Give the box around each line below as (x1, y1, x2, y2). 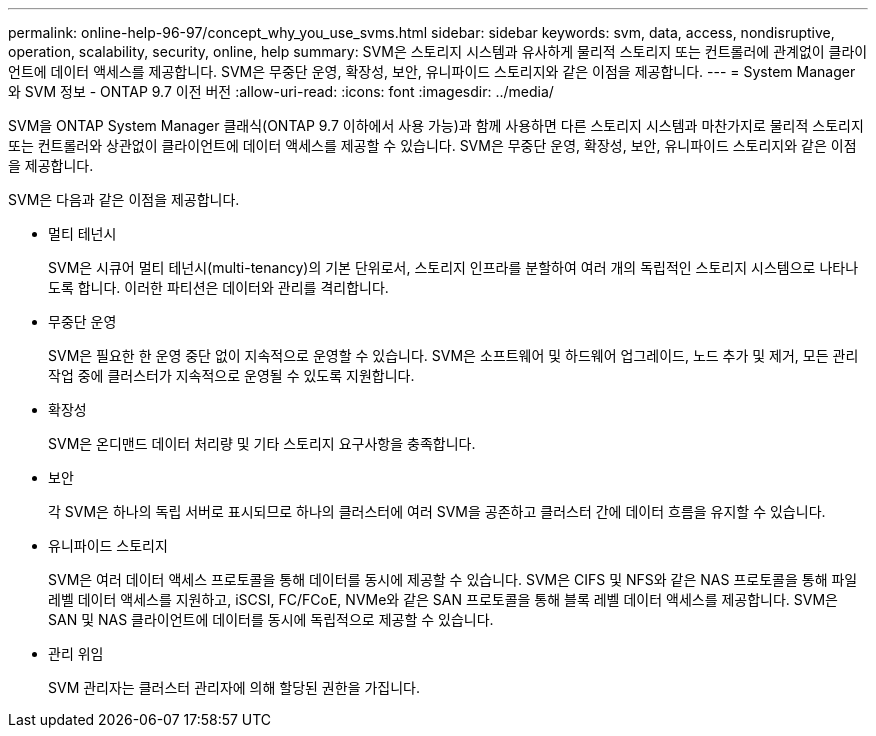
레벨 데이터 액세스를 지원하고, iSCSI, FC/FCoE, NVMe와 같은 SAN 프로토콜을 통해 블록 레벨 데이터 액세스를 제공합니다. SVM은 (48, 591, 839, 608)
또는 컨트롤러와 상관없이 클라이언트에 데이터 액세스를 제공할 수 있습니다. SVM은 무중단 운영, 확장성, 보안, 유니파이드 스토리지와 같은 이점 (8, 137, 857, 154)
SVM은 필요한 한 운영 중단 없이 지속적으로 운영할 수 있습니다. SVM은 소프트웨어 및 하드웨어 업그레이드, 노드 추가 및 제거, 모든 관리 (48, 347, 859, 364)
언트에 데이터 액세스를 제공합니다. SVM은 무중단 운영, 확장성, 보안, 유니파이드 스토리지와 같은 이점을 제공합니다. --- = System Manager (8, 63, 856, 80)
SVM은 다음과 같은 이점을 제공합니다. (8, 191, 240, 208)
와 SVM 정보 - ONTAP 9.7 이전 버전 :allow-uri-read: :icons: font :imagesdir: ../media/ (8, 83, 554, 100)
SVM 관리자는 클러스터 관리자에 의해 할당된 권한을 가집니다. (48, 679, 421, 696)
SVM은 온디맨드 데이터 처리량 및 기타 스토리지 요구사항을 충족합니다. (48, 435, 476, 452)
